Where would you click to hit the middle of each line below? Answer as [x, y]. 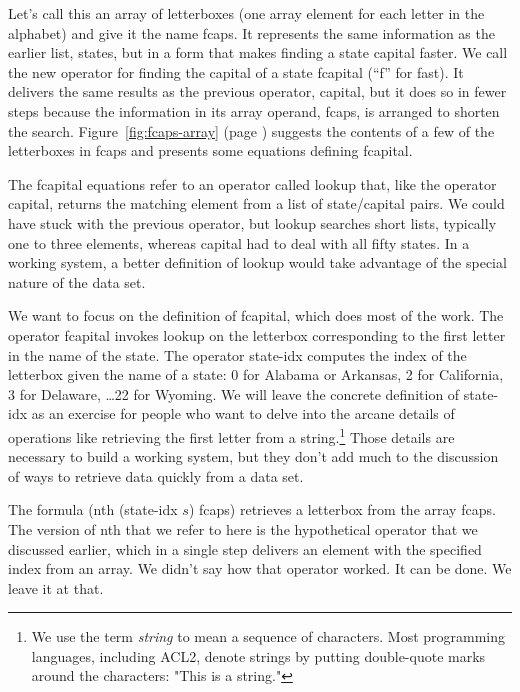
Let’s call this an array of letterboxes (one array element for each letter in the [246, 13]
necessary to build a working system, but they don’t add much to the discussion [253, 456]
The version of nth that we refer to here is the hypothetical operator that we [243, 528]
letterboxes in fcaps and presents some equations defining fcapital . [210, 150]
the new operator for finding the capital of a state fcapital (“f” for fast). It [236, 71]
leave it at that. [56, 587]
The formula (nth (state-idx [93, 509]
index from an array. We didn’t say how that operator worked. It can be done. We [260, 568]
